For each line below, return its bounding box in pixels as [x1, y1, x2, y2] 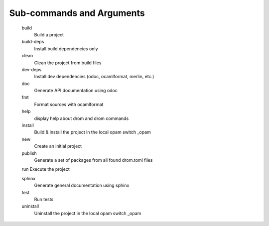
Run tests [34, 196, 54, 202]
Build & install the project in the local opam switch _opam [34, 129, 151, 135]
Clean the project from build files [34, 60, 102, 66]
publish [21, 150, 37, 156]
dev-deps [21, 66, 42, 72]
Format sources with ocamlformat [34, 101, 104, 107]
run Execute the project [21, 166, 70, 172]
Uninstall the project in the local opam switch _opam [34, 210, 141, 216]
